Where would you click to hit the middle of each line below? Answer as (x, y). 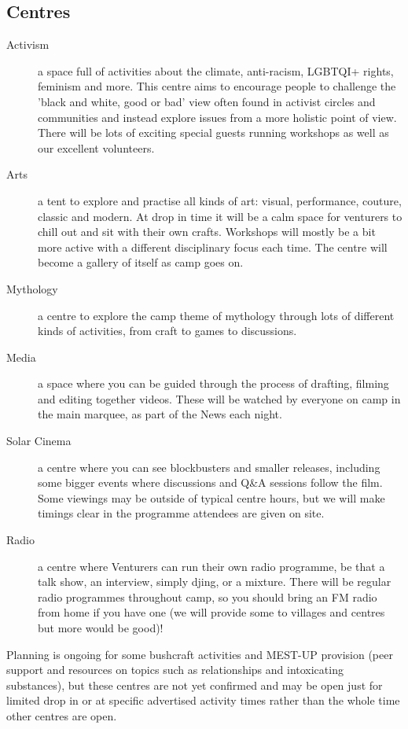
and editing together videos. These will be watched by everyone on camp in (219, 398)
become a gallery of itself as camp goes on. (141, 262)
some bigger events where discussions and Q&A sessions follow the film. (210, 482)
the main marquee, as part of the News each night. (160, 414)
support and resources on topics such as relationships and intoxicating (175, 670)
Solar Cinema (39, 441)
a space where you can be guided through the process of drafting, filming (213, 383)
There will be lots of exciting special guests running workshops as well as (213, 133)
